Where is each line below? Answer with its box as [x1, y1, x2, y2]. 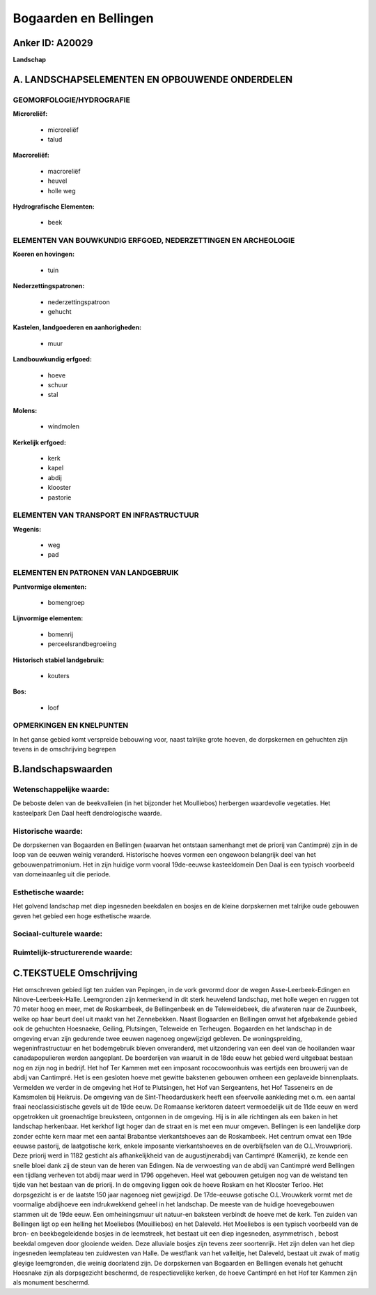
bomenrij [47, 630, 73, 638]
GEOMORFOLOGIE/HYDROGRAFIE [13, 95, 130, 105]
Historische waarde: [13, 826, 84, 836]
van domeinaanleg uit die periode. [13, 870, 111, 878]
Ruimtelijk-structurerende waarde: [13, 948, 132, 957]
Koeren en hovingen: [13, 250, 75, 258]
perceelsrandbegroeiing [47, 640, 117, 648]
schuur [47, 381, 68, 389]
